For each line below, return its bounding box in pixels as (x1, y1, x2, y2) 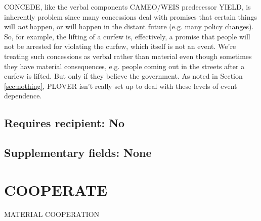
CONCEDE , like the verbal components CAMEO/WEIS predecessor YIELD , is (4, 2, 251, 12)
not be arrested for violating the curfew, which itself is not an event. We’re (4, 41, 236, 51)
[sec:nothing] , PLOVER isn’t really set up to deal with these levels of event (4, 80, 237, 91)
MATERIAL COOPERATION (4, 208, 100, 219)
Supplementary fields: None (4, 145, 152, 160)
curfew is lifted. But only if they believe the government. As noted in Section (4, 71, 243, 81)
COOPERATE (4, 179, 108, 200)
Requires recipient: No (4, 115, 125, 131)
